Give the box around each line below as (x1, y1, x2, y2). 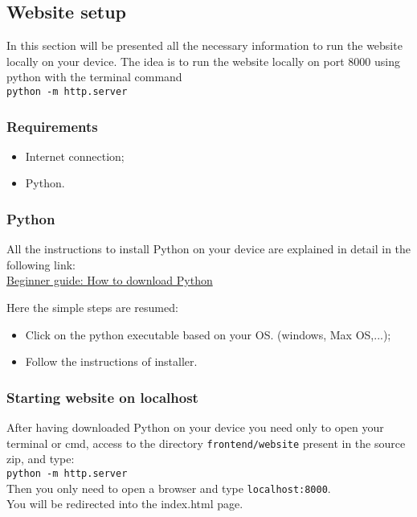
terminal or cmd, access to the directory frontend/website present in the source (6, 434, 406, 451)
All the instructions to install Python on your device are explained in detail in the (6, 240, 411, 257)
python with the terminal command (6, 68, 182, 85)
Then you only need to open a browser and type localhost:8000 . (6, 479, 331, 496)
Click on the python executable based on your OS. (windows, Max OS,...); (25, 326, 391, 343)
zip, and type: (6, 450, 75, 467)
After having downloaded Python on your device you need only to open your (6, 419, 384, 436)
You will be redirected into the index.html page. (6, 495, 243, 512)
